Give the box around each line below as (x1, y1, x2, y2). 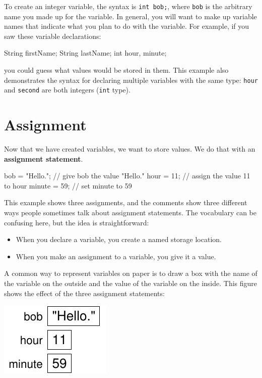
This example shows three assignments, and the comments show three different (4, 197, 247, 208)
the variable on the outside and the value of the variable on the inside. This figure (4, 278, 257, 288)
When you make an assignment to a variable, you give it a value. (16, 251, 216, 261)
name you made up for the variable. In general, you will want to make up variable (4, 11, 257, 21)
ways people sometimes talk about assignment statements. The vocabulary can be (4, 207, 257, 218)
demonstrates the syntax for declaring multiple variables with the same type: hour (4, 74, 258, 85)
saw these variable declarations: (4, 30, 101, 41)
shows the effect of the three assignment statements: (4, 288, 165, 298)
